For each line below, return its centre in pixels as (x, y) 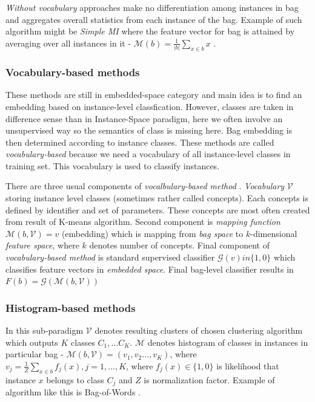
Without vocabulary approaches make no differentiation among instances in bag (152, 7)
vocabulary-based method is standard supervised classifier (110, 257)
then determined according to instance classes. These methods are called (140, 142)
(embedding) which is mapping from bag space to (152, 233)
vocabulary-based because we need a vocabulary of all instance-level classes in (148, 154)
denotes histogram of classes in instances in (228, 342)
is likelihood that (248, 365)
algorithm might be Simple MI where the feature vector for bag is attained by (150, 31)
